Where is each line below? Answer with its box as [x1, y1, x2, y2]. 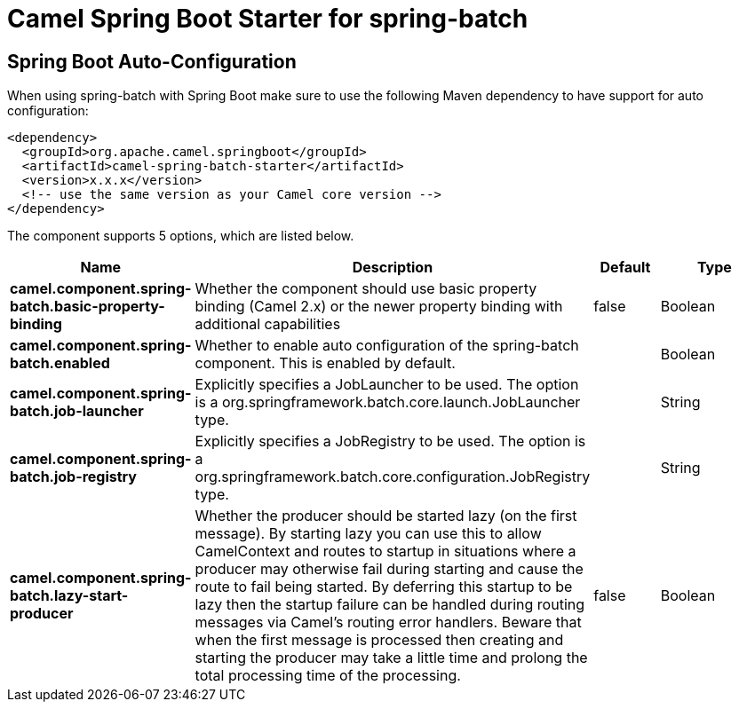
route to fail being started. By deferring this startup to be [195, 578, 573, 596]
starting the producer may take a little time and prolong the [195, 649, 588, 667]
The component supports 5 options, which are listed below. [7, 228, 354, 244]
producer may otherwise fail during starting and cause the [195, 560, 584, 579]
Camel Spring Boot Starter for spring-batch [7, 4, 528, 34]
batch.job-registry [10, 468, 137, 486]
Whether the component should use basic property [195, 280, 537, 298]
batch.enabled [10, 354, 110, 373]
